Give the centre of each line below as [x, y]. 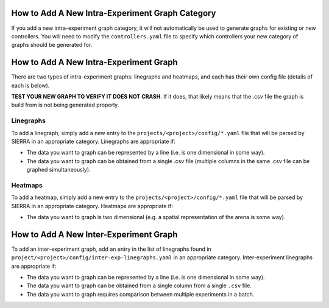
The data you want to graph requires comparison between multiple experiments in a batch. [140, 294]
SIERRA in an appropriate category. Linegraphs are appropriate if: [94, 141]
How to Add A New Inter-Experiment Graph [94, 234]
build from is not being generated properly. [65, 105]
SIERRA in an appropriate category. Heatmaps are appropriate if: [92, 206]
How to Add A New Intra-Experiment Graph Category [114, 13]
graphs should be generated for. [52, 45]
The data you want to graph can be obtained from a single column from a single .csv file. [139, 285]
